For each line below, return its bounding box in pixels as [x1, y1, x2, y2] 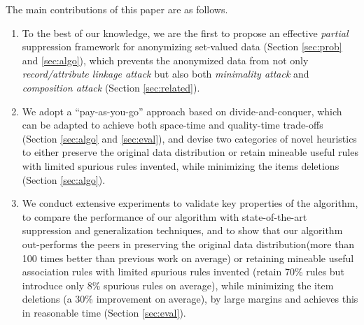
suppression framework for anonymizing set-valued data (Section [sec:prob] [22, 39, 342, 54]
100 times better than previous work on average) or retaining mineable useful [22, 250, 354, 265]
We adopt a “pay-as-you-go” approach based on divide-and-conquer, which [22, 103, 342, 118]
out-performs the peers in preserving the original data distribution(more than [22, 236, 355, 251]
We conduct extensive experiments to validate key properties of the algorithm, [22, 196, 358, 210]
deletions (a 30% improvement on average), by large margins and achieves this [22, 291, 358, 306]
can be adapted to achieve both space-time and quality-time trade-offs [22, 117, 323, 132]
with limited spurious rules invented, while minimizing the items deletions [22, 158, 339, 173]
